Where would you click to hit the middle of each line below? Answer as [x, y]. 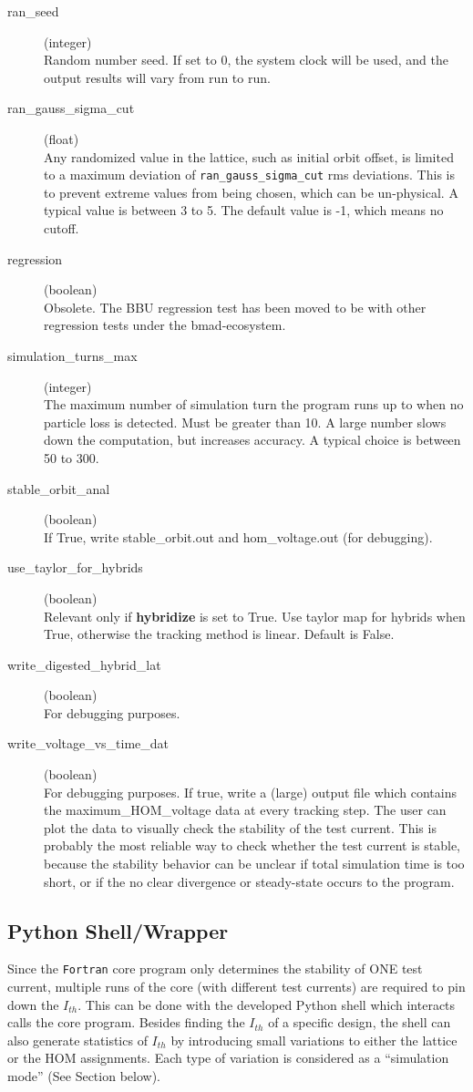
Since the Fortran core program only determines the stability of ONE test [215, 968]
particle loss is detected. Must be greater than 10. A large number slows [245, 422]
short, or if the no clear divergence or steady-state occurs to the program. [249, 881]
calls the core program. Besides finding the [126, 1022]
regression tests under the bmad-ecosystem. [165, 325]
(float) [62, 138]
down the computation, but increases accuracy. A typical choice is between [252, 440]
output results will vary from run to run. [157, 77]
